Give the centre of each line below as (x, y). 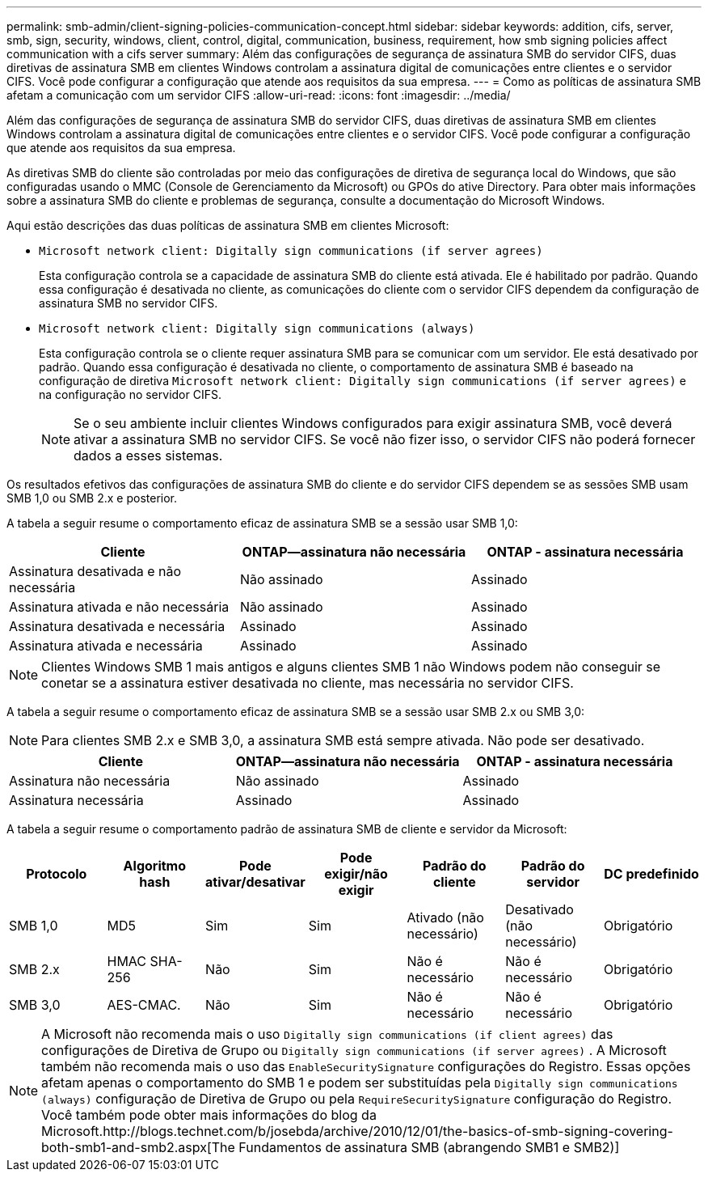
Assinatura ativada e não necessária (119, 607)
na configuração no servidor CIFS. (130, 394)
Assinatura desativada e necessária (117, 626)
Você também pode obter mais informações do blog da (209, 1115)
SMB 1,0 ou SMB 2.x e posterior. (92, 498)
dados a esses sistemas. (148, 456)
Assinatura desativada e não (95, 571)
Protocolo (57, 874)
